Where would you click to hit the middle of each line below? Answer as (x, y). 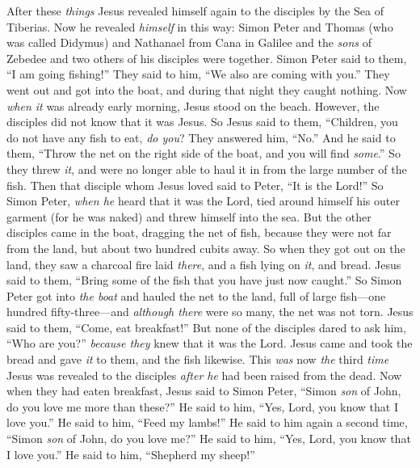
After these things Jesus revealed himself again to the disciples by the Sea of (195, 11)
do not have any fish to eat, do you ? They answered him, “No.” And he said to (201, 137)
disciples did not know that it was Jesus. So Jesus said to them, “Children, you (202, 122)
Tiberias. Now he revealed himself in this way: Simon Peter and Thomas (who (200, 26)
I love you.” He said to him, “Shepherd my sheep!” (131, 454)
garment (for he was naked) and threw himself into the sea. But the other (189, 216)
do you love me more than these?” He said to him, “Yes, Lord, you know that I (203, 406)
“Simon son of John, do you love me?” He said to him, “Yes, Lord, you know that (209, 438)
